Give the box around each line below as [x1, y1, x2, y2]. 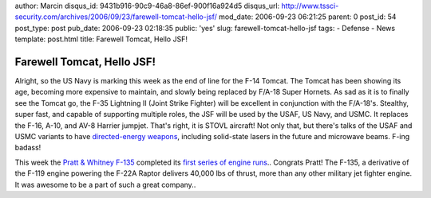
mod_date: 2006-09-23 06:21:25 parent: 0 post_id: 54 [218, 12, 397, 21]
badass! [14, 143, 42, 153]
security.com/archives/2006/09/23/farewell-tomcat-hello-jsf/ [14, 12, 217, 21]
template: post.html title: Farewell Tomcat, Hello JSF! [14, 34, 188, 44]
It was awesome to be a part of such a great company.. [14, 180, 196, 189]
